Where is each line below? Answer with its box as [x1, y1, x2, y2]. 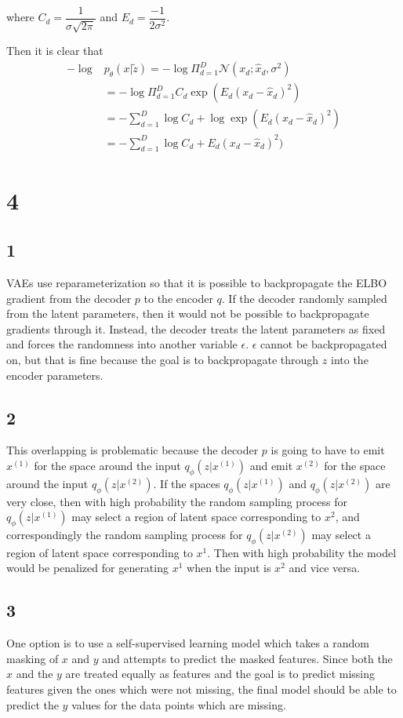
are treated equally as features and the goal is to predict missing [65, 665, 376, 682]
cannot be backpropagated [260, 336, 387, 352]
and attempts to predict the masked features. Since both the [102, 650, 393, 666]
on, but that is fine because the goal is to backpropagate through [6, 352, 319, 368]
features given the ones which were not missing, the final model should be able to [6, 680, 397, 697]
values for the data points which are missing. [71, 696, 286, 713]
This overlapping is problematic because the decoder [6, 442, 259, 458]
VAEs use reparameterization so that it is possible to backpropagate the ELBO [6, 275, 387, 291]
